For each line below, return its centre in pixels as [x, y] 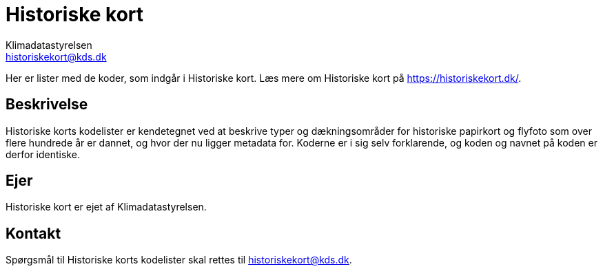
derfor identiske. [43, 154]
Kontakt [33, 233]
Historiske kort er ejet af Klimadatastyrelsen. [106, 207]
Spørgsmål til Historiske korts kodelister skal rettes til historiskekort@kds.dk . [179, 260]
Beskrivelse [47, 105]
